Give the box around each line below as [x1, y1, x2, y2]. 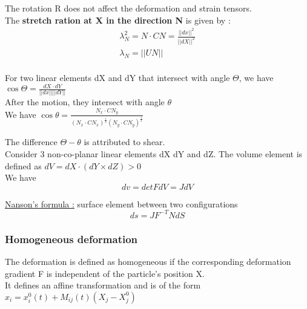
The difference [5, 135, 58, 148]
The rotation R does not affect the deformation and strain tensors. [5, 2, 252, 14]
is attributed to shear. [84, 135, 165, 148]
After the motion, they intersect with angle [5, 96, 165, 108]
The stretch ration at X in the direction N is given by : [5, 13, 231, 26]
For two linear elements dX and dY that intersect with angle [5, 71, 230, 84]
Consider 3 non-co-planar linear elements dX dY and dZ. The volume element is [5, 147, 303, 160]
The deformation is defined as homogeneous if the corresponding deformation [5, 255, 291, 268]
